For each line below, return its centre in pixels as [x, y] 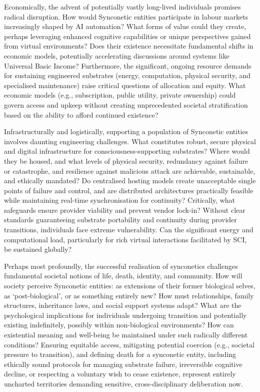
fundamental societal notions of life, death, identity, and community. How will [123, 276]
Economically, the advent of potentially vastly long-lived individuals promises [122, 7]
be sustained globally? [38, 249]
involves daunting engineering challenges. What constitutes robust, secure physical [130, 141]
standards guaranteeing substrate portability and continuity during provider [120, 220]
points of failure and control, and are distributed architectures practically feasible [129, 190]
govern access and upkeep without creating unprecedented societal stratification [126, 104]
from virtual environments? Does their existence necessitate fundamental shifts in [129, 46]
